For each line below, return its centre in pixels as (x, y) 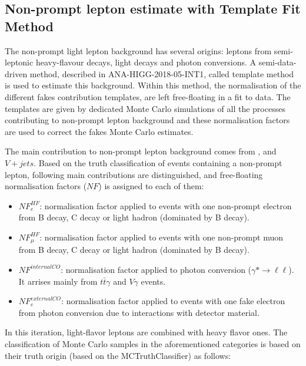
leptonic (19, 62)
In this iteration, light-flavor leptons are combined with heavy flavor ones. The (146, 332)
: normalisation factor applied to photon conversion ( (156, 269)
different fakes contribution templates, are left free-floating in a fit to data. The (148, 96)
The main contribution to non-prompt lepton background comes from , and (141, 151)
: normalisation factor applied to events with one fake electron (173, 301)
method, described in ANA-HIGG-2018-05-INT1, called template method (162, 73)
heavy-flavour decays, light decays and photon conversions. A (146, 62)
